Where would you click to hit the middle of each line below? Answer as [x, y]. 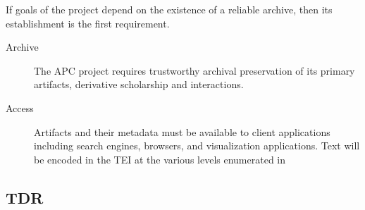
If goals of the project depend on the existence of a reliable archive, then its [169, 9]
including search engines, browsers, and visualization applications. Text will [197, 146]
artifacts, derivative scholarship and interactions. [139, 84]
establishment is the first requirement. [88, 23]
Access [20, 107]
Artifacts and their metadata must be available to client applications [182, 131]
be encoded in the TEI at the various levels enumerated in [160, 159]
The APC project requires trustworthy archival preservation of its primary [194, 70]
